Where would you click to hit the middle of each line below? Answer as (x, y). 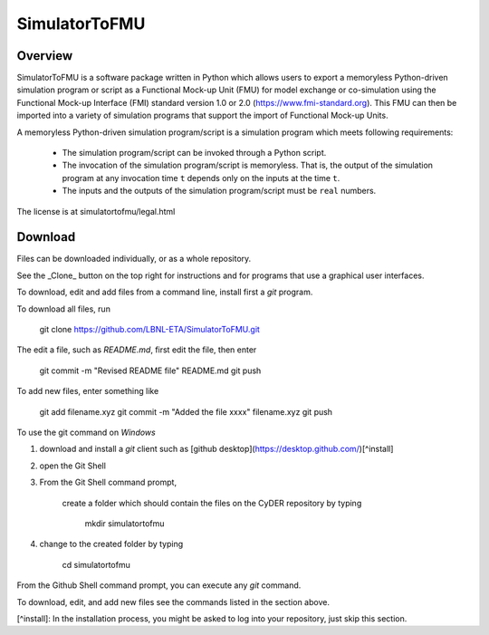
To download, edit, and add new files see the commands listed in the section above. (173, 601)
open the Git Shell (72, 466)
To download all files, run (63, 309)
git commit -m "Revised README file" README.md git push (150, 370)
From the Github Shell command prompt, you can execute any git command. (159, 585)
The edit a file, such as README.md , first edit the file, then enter (137, 350)
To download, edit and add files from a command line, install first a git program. (165, 292)
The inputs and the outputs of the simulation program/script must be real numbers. (219, 191)
